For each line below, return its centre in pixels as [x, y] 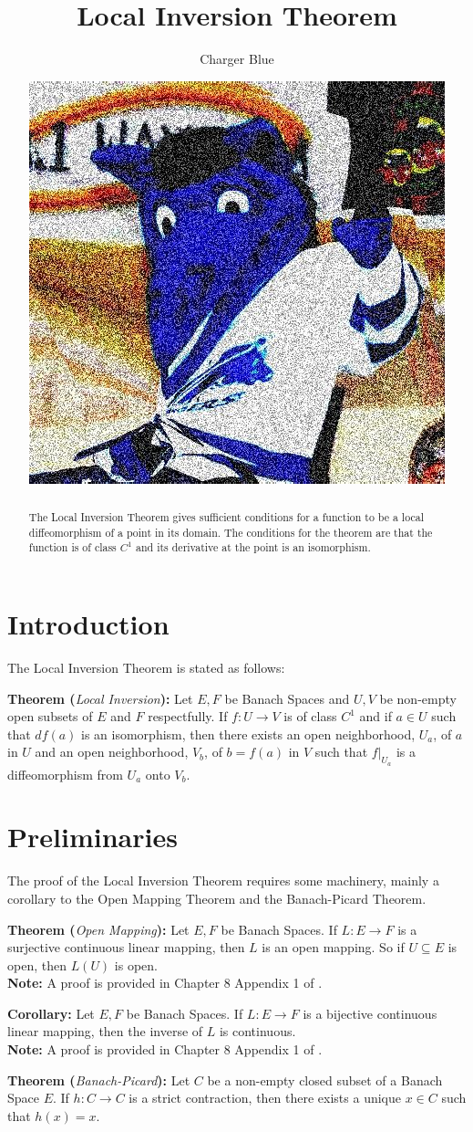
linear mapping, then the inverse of [105, 1031]
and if [375, 716]
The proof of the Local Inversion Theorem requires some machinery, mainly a [223, 880]
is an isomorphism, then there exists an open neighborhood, [248, 734]
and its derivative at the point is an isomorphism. [253, 547]
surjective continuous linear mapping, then [126, 947]
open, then [37, 964]
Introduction [88, 624]
